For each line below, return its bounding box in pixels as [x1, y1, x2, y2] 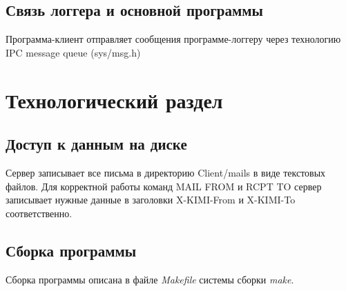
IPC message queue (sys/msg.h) [6, 45, 141, 59]
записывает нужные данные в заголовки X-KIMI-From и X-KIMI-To [6, 192, 296, 207]
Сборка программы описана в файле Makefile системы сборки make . [6, 272, 294, 286]
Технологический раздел [6, 86, 223, 114]
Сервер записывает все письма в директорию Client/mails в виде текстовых [6, 165, 326, 179]
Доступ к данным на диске [6, 133, 187, 154]
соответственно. [6, 205, 73, 220]
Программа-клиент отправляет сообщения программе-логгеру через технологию [6, 32, 341, 46]
